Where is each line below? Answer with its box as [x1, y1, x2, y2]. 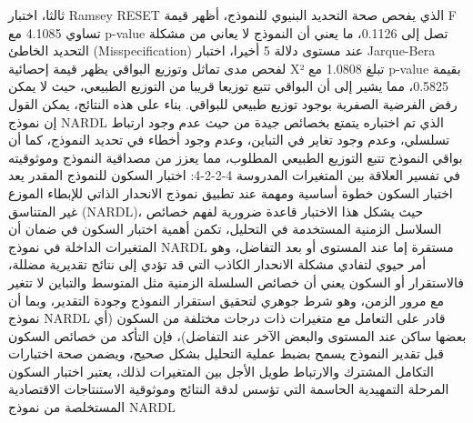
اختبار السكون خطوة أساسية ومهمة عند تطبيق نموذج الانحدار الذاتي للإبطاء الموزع [8, 183, 453, 202]
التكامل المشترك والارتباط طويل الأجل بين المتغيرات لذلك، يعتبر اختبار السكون [8, 361, 435, 380]
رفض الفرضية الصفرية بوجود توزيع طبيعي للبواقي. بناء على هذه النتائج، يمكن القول [8, 94, 458, 113]
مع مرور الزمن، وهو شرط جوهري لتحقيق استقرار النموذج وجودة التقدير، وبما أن [8, 290, 445, 309]
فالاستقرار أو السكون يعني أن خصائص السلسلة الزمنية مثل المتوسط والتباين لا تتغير [8, 272, 464, 291]
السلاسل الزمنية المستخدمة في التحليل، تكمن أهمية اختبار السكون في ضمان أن [8, 219, 442, 238]
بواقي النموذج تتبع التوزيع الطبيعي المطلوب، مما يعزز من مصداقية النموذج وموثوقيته [8, 147, 463, 166]
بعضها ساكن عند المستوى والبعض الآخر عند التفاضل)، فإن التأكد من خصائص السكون [8, 326, 467, 345]
